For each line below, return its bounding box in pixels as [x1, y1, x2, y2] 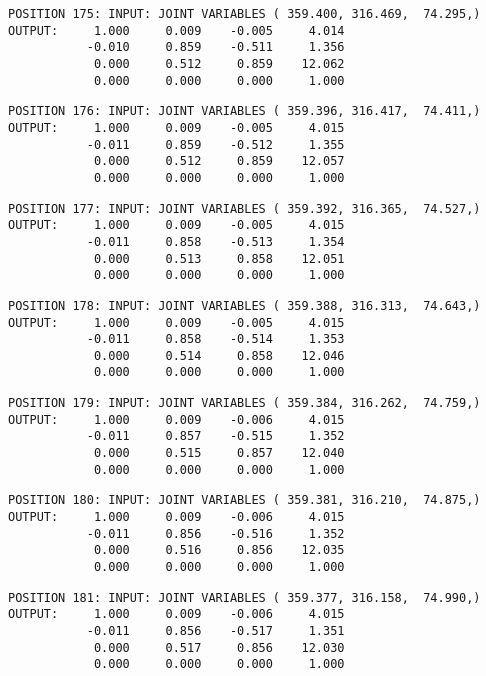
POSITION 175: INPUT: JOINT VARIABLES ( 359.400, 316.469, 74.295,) [8, 7, 481, 21]
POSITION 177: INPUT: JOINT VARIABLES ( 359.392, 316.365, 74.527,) [8, 201, 481, 216]
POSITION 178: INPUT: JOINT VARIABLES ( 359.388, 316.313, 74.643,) [8, 298, 481, 313]
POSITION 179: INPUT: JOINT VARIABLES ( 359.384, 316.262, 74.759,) [8, 396, 481, 411]
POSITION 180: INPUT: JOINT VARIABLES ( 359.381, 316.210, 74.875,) [8, 493, 481, 508]
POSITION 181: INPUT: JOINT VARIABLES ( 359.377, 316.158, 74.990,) [8, 590, 481, 605]
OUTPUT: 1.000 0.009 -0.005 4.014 [8, 23, 345, 38]
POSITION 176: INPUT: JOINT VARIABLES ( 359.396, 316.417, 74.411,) [8, 104, 481, 119]
